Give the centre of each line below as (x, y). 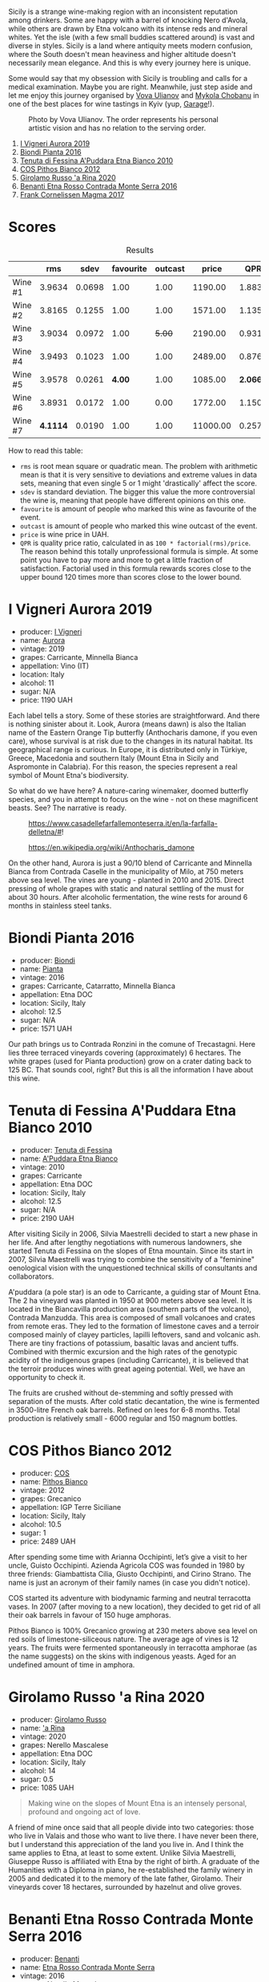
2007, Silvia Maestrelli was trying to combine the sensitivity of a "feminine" (131, 1259)
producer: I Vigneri (51, 631)
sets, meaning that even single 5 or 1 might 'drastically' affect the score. (139, 483)
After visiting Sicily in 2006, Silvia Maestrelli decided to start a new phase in (133, 1233)
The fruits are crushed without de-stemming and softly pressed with (121, 1393)
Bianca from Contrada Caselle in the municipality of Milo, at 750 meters (126, 871)
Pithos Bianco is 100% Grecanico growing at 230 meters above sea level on (133, 1630)
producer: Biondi (48, 960)
